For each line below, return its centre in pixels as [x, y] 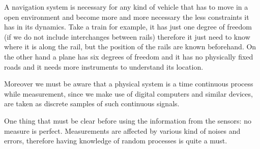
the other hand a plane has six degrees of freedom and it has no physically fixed [129, 56]
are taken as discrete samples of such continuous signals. [92, 103]
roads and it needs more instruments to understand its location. [104, 66]
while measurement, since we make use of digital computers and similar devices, [128, 93]
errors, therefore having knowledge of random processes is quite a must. [116, 141]
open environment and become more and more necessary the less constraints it [127, 17]
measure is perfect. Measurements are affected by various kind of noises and [122, 130]
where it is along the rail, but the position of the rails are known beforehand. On [130, 47]
